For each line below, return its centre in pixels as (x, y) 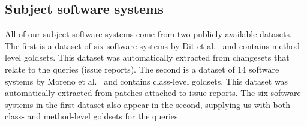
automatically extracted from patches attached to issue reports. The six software (153, 93)
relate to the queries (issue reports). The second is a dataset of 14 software (142, 69)
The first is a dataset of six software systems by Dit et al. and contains (137, 45)
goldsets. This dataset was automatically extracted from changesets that (156, 57)
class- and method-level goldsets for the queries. (93, 116)
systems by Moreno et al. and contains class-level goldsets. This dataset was (147, 81)
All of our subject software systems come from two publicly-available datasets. (148, 34)
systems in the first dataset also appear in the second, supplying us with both (148, 104)
